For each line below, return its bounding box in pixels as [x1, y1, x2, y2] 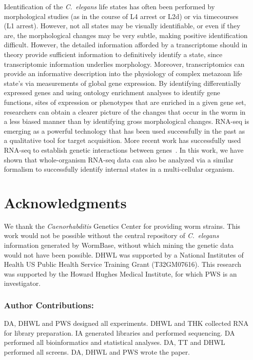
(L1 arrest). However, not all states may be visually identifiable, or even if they [4, 20, 240, 31]
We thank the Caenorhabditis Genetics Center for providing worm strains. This [4, 220, 240, 231]
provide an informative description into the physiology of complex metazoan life [4, 68, 242, 79]
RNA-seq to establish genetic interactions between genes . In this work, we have [4, 144, 244, 155]
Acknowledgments [4, 192, 127, 212]
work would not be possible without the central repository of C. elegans [4, 230, 219, 240]
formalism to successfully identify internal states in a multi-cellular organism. [4, 164, 234, 174]
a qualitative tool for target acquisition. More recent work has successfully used [4, 135, 241, 145]
